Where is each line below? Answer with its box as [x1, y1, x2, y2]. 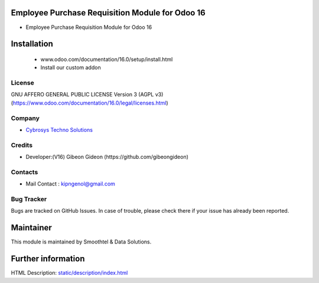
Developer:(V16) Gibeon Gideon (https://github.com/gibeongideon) [25, 154, 189, 161]
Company [11, 114, 40, 122]
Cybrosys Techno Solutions [25, 126, 93, 133]
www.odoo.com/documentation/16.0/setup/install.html [40, 56, 173, 63]
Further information [11, 254, 85, 264]
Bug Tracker [11, 195, 47, 203]
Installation [11, 39, 53, 49]
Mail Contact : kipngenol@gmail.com [25, 180, 115, 187]
